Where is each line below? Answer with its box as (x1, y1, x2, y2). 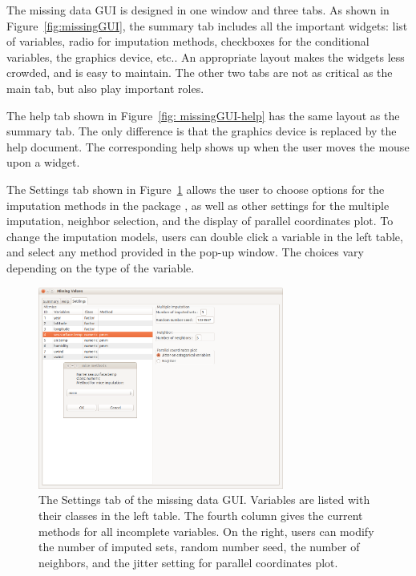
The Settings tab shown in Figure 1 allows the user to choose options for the (6, 180, 385, 197)
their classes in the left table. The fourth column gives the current (38, 507, 363, 524)
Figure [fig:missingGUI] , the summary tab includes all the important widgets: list (6, 17, 408, 34)
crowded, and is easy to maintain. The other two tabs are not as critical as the (6, 64, 393, 81)
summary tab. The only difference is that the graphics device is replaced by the (6, 123, 397, 139)
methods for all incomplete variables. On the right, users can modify (38, 522, 374, 539)
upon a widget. (6, 154, 80, 171)
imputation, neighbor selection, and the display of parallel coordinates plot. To (6, 212, 394, 229)
